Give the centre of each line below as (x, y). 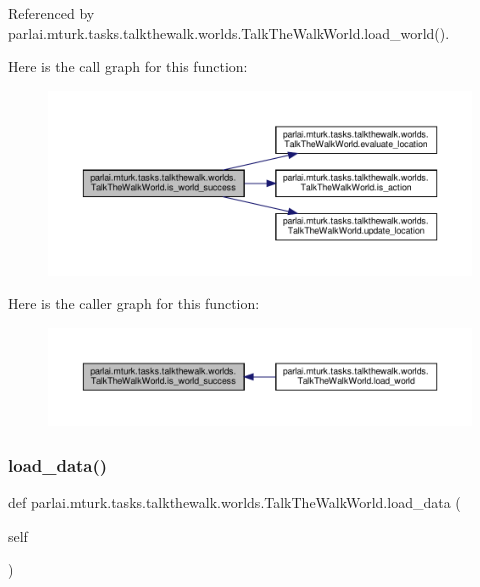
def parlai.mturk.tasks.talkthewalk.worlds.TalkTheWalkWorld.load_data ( (234, 502)
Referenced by (51, 13)
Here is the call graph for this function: (128, 66)
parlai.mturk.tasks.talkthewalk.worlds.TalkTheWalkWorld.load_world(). (229, 32)
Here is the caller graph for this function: (134, 303)
